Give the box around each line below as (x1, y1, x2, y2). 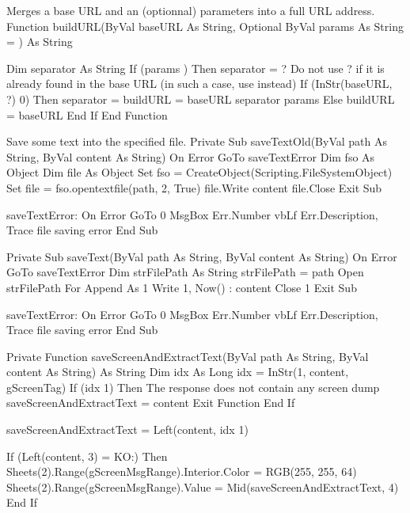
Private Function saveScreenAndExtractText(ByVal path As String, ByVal (6, 348, 369, 364)
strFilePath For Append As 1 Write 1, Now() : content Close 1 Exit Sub (6, 279, 357, 295)
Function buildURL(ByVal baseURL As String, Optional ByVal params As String (6, 17, 404, 34)
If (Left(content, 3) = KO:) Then (6, 447, 168, 464)
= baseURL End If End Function (6, 106, 168, 123)
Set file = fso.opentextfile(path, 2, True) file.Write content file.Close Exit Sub (6, 179, 382, 196)
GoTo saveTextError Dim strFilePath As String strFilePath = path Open (6, 264, 364, 280)
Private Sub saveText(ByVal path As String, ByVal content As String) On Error (6, 248, 397, 264)
